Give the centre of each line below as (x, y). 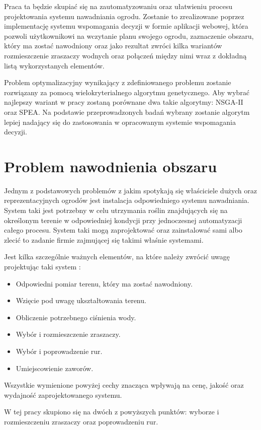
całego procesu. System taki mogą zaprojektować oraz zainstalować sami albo (123, 230)
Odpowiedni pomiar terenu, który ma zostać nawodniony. (104, 283)
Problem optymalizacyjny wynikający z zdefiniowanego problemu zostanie (118, 82)
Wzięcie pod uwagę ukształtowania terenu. (81, 300)
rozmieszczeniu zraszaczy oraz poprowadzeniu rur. (81, 421)
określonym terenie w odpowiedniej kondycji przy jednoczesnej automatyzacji (123, 220)
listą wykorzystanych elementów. (54, 65)
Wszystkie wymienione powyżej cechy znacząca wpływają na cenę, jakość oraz (124, 385)
